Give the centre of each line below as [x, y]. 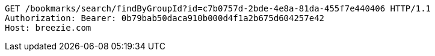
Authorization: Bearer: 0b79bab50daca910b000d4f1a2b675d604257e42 [165, 18]
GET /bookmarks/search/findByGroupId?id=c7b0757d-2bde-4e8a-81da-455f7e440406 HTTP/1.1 [218, 8]
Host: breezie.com [48, 28]
